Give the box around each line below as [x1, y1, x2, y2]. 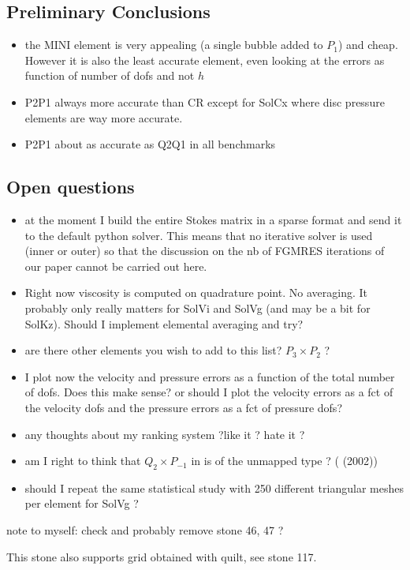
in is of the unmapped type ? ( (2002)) [191, 452, 378, 469]
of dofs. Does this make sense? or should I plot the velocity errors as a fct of [24, 384, 393, 400]
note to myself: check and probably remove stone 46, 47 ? [6, 522, 284, 538]
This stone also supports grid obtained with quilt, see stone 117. [6, 548, 317, 564]
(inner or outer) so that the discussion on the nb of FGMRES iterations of [24, 242, 385, 259]
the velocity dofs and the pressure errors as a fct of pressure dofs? [24, 399, 342, 415]
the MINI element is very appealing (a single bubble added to [24, 36, 323, 53]
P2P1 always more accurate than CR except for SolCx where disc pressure [24, 93, 385, 110]
